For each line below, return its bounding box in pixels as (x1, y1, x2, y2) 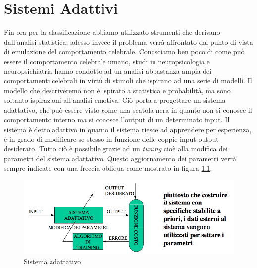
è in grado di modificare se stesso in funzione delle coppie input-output (4, 134, 219, 144)
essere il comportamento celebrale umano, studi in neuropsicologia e (4, 56, 210, 66)
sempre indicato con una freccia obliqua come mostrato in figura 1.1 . (4, 163, 212, 173)
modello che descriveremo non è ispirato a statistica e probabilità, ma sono (4, 85, 231, 95)
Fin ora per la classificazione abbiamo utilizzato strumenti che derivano (4, 27, 220, 37)
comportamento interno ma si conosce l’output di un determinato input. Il (4, 114, 230, 125)
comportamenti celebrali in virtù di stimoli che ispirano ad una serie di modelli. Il (4, 75, 252, 86)
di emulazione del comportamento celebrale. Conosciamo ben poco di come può (4, 46, 245, 57)
